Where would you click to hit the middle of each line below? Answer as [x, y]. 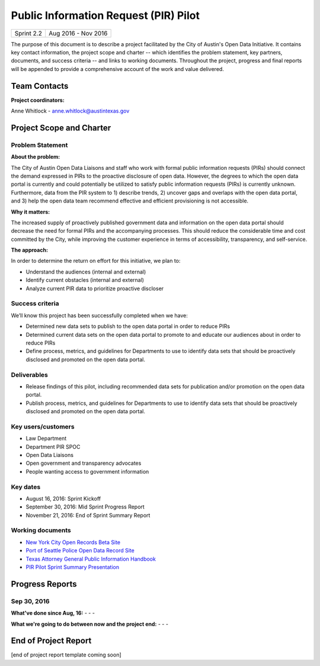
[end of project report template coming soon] [66, 655]
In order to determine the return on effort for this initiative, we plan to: [96, 261]
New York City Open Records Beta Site [73, 542]
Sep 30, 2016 [30, 601]
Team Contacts [40, 86]
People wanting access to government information [87, 471]
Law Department [46, 439]
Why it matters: [31, 212]
